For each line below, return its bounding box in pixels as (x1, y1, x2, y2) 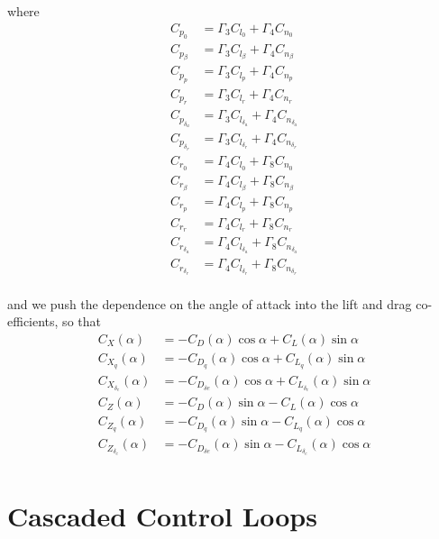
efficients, (7, 312, 59, 331)
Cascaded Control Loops (7, 498, 317, 534)
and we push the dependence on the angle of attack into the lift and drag (7, 294, 412, 313)
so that (62, 312, 101, 331)
